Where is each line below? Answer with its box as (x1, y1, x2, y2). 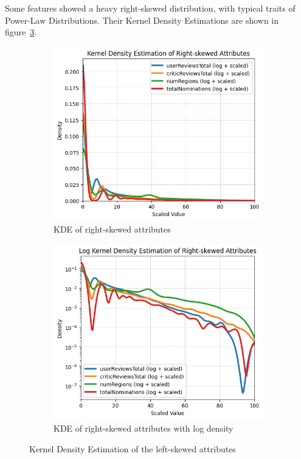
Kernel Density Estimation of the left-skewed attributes (29, 442, 236, 455)
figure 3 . (5, 26, 37, 38)
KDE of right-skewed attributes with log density (54, 421, 234, 434)
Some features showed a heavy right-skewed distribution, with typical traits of (5, 2, 296, 14)
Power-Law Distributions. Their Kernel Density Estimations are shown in (5, 13, 279, 26)
